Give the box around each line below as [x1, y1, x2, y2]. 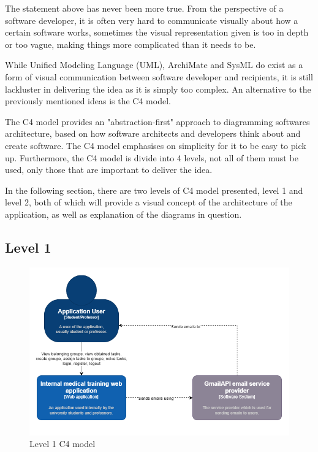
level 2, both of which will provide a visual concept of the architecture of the [5, 196, 292, 209]
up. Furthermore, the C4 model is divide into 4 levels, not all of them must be [5, 151, 298, 164]
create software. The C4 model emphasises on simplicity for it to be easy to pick [5, 139, 306, 151]
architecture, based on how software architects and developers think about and [5, 127, 301, 140]
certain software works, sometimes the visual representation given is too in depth [5, 26, 309, 39]
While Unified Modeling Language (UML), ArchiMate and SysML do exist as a [5, 58, 303, 71]
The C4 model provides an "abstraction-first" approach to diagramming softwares [5, 115, 310, 128]
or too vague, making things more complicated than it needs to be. [5, 37, 256, 50]
